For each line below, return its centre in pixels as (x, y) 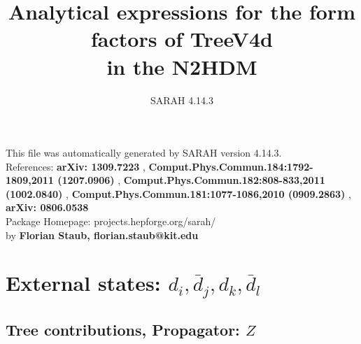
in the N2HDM (182, 66)
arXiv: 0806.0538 (47, 207)
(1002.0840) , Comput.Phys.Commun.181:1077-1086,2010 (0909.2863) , (178, 193)
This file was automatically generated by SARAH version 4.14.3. (144, 153)
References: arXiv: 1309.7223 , (76, 166)
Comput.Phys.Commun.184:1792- (231, 166)
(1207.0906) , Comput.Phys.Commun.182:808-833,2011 (191, 180)
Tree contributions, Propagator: (123, 329)
